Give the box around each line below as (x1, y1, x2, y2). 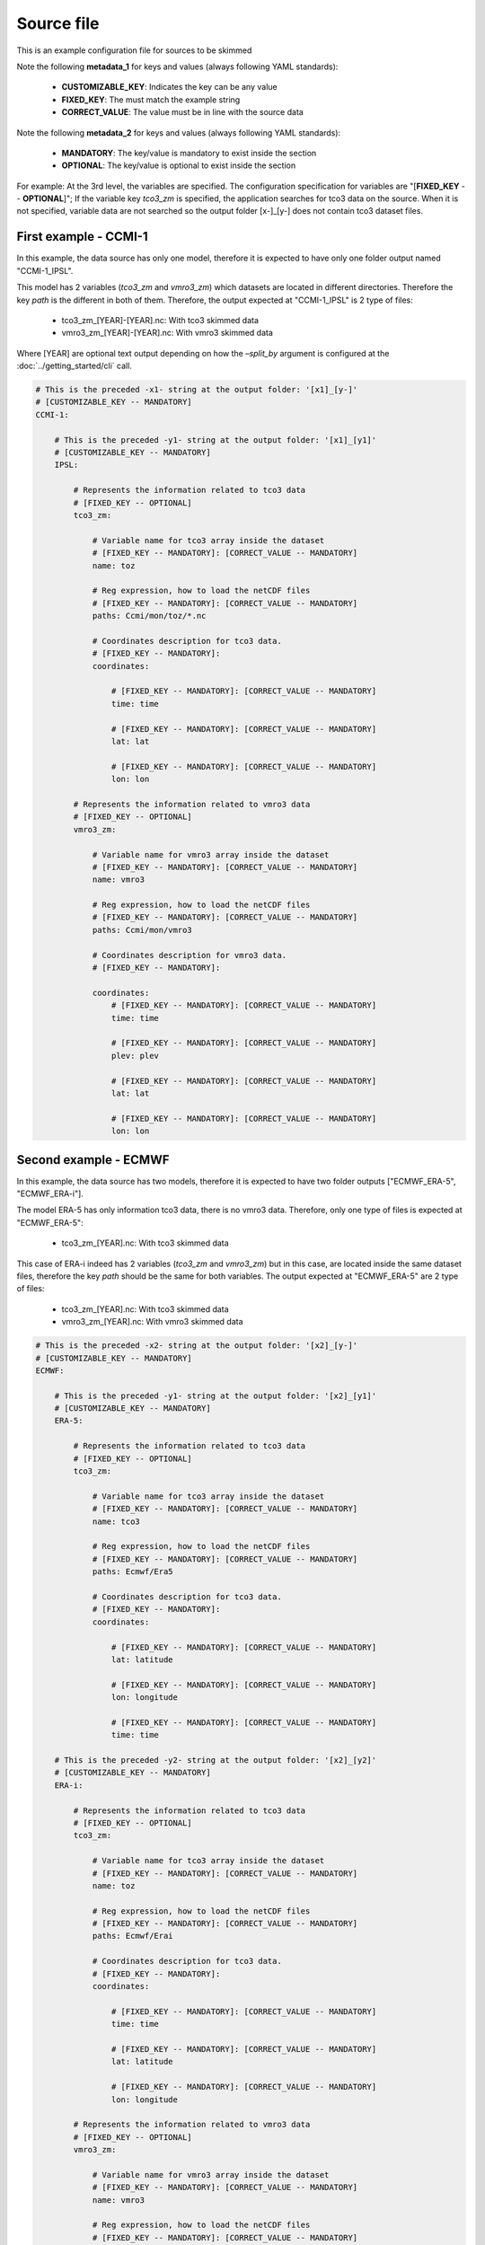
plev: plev (110, 1051, 159, 1061)
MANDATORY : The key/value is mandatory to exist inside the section (61, 147, 317, 158)
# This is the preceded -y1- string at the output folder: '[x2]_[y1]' (54, 1390, 377, 1401)
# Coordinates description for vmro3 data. (92, 950, 287, 960)
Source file (16, 13, 100, 33)
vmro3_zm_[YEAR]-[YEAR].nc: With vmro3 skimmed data (61, 328, 274, 339)
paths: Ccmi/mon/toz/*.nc (92, 611, 207, 621)
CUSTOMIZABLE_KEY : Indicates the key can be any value (61, 82, 278, 92)
